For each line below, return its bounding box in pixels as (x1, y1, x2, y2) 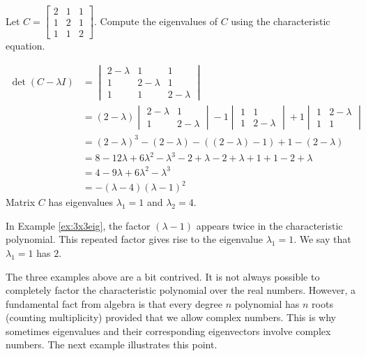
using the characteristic (231, 13, 330, 28)
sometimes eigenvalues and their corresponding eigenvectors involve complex (6, 323, 331, 338)
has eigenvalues (48, 195, 114, 209)
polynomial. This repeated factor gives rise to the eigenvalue (6, 232, 263, 246)
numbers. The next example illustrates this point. (6, 337, 218, 352)
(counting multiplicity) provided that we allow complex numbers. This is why (6, 310, 336, 325)
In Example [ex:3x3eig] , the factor (6, 218, 151, 232)
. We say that (293, 232, 351, 246)
